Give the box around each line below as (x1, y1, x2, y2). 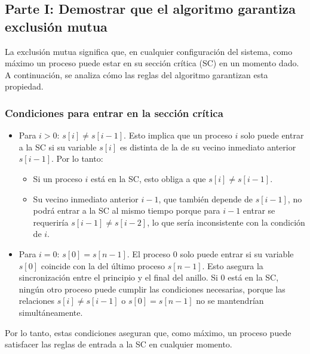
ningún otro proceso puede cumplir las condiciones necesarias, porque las (19, 282, 286, 295)
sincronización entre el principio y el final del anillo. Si (19, 271, 218, 284)
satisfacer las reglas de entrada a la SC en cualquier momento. (5, 338, 232, 350)
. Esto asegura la (202, 259, 263, 272)
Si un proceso (33, 172, 82, 184)
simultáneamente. (19, 306, 83, 318)
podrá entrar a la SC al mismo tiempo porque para (33, 204, 220, 217)
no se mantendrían (196, 294, 264, 307)
